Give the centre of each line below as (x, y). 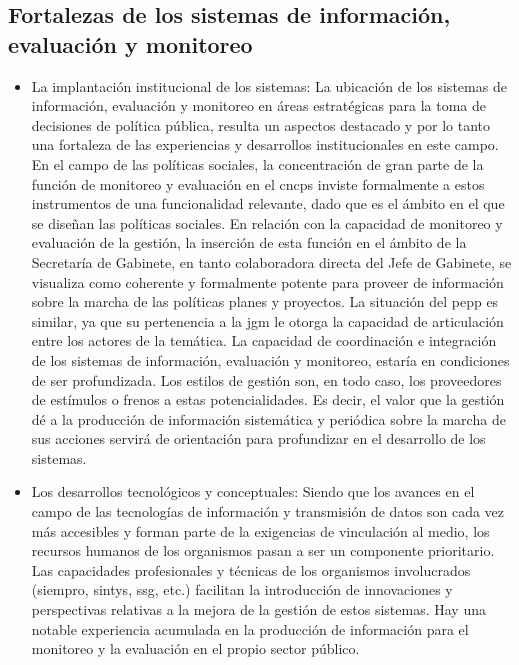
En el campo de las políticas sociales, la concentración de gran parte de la (257, 163)
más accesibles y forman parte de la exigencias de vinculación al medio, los (260, 530)
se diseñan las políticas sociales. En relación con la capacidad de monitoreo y (267, 222)
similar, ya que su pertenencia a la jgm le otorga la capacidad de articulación (267, 320)
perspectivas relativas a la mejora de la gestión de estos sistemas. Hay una (258, 609)
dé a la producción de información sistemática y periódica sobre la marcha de (268, 418)
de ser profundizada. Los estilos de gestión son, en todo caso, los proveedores (266, 379)
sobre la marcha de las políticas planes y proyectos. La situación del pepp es (265, 301)
